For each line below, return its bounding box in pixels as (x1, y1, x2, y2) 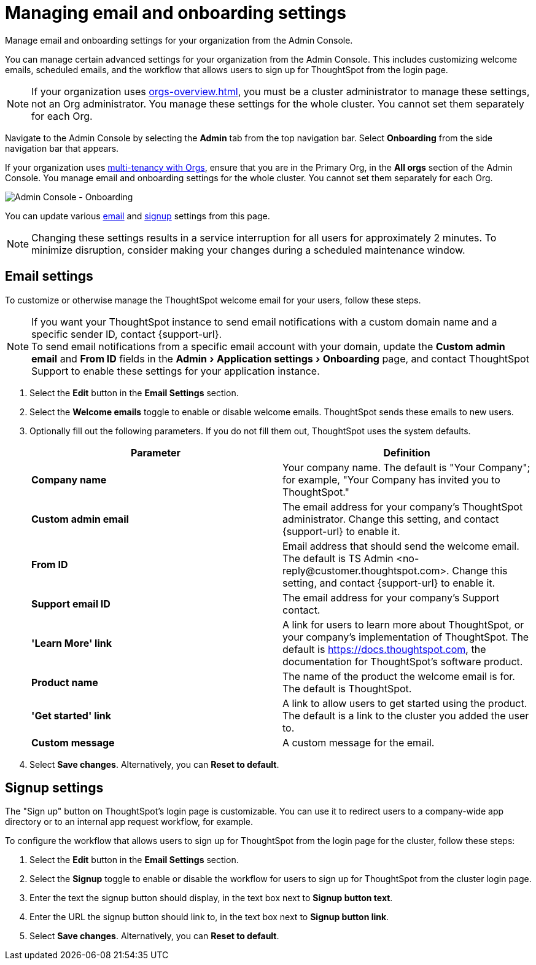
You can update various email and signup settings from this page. (5, 210, 270, 221)
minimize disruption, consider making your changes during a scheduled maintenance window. (31, 243, 465, 256)
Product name (31, 676, 98, 689)
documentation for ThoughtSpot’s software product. (282, 655, 523, 668)
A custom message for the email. (282, 736, 435, 749)
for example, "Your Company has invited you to (282, 473, 500, 486)
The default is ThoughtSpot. (282, 682, 412, 695)
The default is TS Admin (282, 552, 394, 565)
